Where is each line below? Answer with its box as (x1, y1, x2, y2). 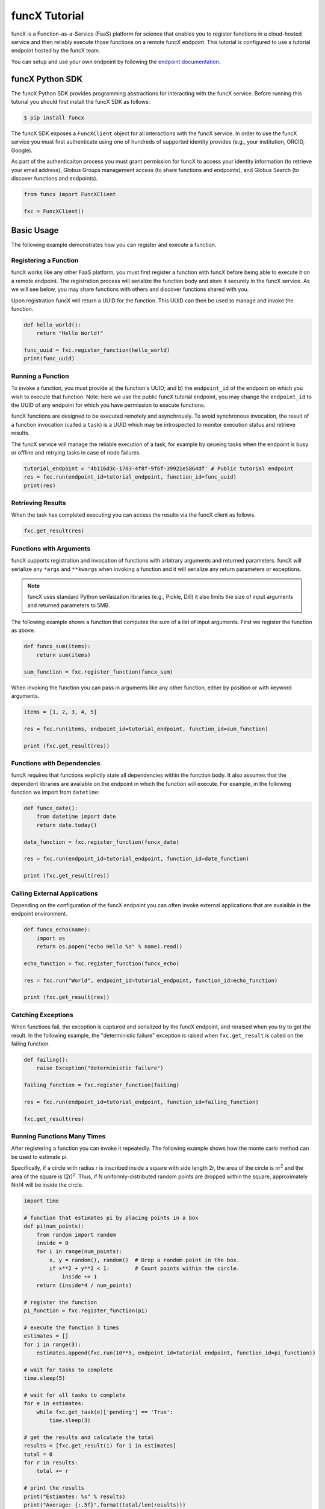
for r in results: (23, 1460, 78, 1466)
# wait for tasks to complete (23, 1366, 113, 1373)
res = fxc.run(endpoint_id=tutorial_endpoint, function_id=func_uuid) (23, 474, 237, 480)
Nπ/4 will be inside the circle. (11, 1181, 84, 1188)
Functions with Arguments (11, 544, 91, 552)
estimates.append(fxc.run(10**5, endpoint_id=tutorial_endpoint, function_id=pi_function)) (36, 1349, 316, 1356)
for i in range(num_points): (36, 1248, 123, 1255)
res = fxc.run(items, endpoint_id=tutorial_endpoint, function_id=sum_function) (23, 725, 268, 732)
